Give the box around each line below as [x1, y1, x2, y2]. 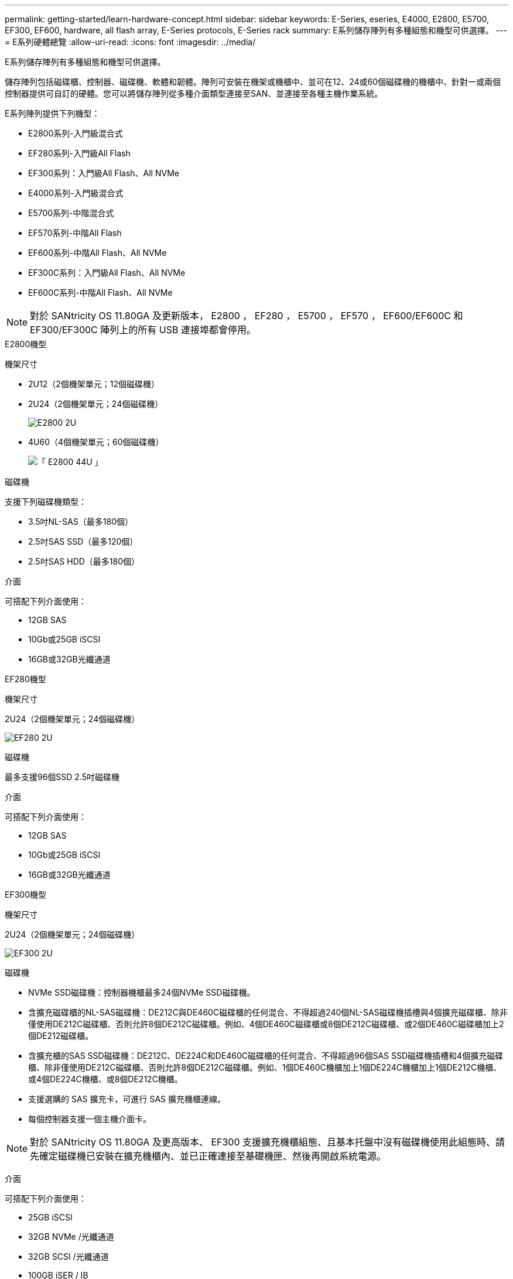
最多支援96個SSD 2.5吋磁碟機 [5, 772, 120, 782]
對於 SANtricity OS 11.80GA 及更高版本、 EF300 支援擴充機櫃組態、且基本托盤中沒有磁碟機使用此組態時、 [30, 1136, 496, 1148]
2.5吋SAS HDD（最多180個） [28, 556, 140, 566]
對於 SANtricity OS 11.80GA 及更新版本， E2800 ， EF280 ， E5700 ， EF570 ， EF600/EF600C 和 [30, 310, 463, 322]
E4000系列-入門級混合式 [28, 188, 124, 198]
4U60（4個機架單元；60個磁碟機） [28, 437, 164, 447]
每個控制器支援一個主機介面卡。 [28, 1114, 151, 1124]
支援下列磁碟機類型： [5, 497, 87, 507]
